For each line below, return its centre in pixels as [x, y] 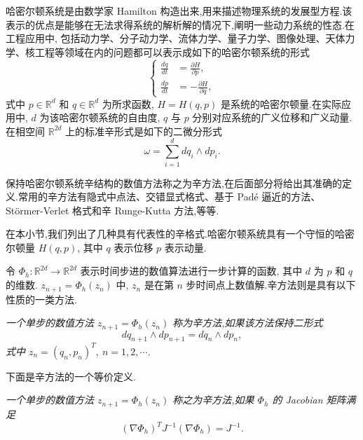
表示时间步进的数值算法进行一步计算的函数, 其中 [191, 271]
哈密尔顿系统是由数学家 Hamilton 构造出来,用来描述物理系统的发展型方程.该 [179, 11]
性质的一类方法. [41, 299]
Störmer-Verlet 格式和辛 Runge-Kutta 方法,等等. [112, 210]
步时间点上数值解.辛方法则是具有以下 [271, 285]
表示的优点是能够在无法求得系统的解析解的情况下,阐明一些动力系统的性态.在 [180, 24]
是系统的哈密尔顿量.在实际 [281, 103]
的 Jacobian [297, 400]
